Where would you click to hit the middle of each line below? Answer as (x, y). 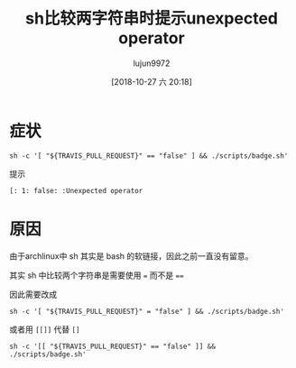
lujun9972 (152, 63)
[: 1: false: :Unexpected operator (76, 190)
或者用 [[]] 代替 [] (45, 329)
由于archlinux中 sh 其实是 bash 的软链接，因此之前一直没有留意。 (131, 256)
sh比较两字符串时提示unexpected (152, 18)
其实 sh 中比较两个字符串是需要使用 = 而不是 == (97, 275)
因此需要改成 (33, 294)
